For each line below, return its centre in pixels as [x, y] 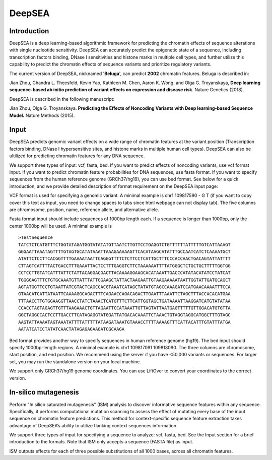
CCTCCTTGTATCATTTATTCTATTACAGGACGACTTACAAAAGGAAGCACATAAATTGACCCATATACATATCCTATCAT [125, 273]
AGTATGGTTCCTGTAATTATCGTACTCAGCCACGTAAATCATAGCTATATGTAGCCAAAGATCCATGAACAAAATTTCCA [125, 287]
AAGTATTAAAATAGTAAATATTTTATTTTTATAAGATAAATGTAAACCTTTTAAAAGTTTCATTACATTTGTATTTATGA [125, 322]
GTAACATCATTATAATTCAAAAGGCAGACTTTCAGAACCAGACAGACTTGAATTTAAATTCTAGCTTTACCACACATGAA [125, 294]
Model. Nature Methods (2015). [42, 115]
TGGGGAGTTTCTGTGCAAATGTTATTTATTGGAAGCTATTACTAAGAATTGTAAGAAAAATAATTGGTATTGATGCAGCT [125, 280]
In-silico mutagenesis [44, 392]
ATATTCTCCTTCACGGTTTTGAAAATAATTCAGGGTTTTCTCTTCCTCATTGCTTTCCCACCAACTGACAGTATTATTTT [125, 259]
